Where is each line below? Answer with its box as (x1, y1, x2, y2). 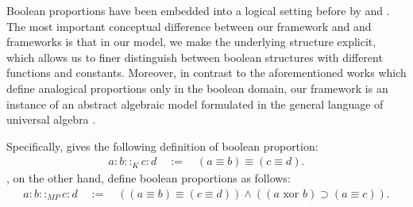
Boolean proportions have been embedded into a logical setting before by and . (6, 2, 390, 18)
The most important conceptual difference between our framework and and (6, 17, 372, 34)
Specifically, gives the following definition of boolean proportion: (6, 137, 318, 154)
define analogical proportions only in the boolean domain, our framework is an (6, 79, 388, 96)
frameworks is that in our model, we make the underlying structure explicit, (6, 33, 376, 50)
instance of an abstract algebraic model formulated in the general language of (6, 95, 384, 112)
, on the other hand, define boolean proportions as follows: (6, 170, 291, 186)
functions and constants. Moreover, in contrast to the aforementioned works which (6, 64, 407, 81)
